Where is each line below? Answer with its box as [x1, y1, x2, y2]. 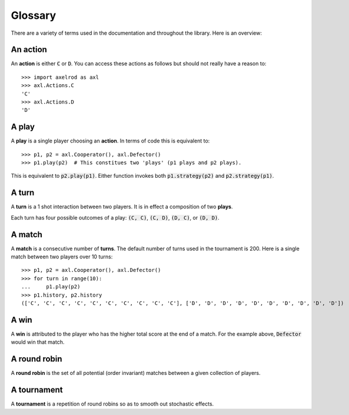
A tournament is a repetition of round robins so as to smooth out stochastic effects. [11, 400, 214, 407]
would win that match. [11, 338, 65, 346]
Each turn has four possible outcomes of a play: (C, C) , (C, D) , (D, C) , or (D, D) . [11, 214, 220, 221]
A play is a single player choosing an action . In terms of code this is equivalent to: [11, 137, 210, 144]
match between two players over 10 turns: [11, 253, 113, 260]
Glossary [11, 9, 56, 22]
